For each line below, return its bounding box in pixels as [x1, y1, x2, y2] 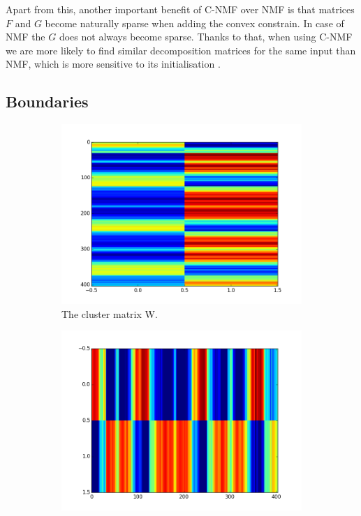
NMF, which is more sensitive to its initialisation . [6, 56, 221, 71]
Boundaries [6, 91, 89, 112]
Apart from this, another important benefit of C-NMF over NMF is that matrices [6, 2, 355, 16]
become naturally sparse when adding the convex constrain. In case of [45, 15, 344, 30]
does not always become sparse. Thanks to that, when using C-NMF [59, 29, 353, 44]
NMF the [6, 29, 45, 44]
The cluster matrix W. [61, 306, 158, 321]
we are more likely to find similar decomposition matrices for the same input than [6, 43, 356, 57]
